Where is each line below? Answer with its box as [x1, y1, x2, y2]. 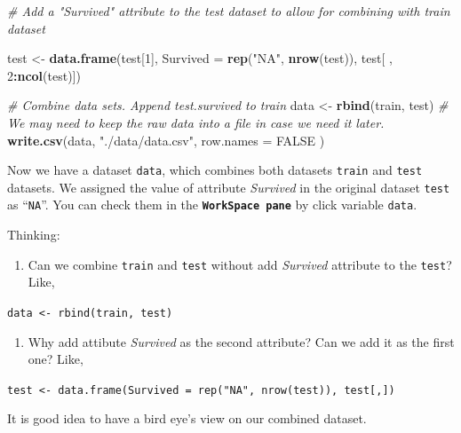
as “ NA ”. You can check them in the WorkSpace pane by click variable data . [7, 195, 417, 214]
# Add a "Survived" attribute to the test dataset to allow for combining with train [7, 2, 450, 20]
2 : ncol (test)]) [7, 66, 81, 84]
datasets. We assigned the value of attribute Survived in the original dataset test [7, 177, 450, 196]
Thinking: [7, 225, 60, 244]
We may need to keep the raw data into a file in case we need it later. [7, 113, 385, 131]
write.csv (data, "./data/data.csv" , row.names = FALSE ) [7, 130, 325, 149]
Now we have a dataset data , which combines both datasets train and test [7, 161, 423, 179]
